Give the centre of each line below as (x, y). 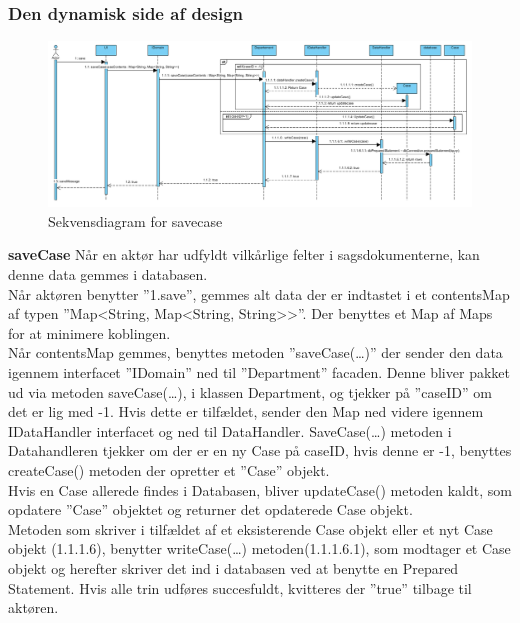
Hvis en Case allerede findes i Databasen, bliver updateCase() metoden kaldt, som (260, 489)
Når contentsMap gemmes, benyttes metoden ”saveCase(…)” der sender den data (255, 352)
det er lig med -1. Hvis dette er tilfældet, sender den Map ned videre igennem (246, 411)
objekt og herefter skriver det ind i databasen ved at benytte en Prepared (233, 567)
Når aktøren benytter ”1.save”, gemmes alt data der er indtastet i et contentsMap (259, 293)
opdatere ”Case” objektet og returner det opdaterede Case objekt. (210, 509)
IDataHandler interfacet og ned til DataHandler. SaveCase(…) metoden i (230, 430)
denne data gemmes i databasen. (108, 274)
